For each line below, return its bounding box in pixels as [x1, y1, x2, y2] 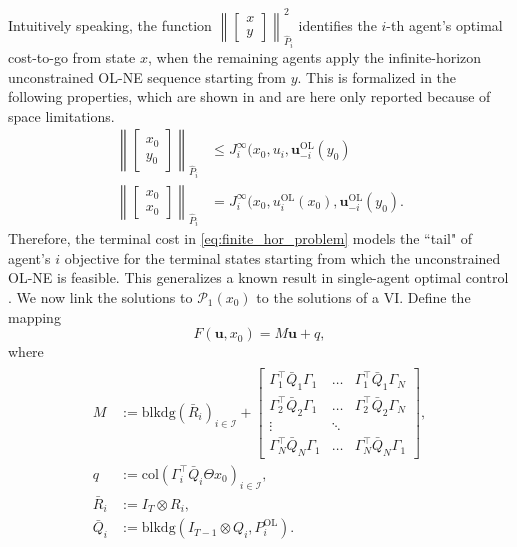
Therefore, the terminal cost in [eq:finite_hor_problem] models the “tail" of [8, 228, 473, 249]
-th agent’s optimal [386, 14, 503, 35]
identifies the [298, 14, 377, 35]
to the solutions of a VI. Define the [256, 287, 471, 308]
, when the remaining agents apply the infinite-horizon [148, 46, 482, 67]
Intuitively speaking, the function [8, 14, 212, 35]
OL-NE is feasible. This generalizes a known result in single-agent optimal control [8, 267, 509, 288]
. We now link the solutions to [8, 287, 193, 308]
